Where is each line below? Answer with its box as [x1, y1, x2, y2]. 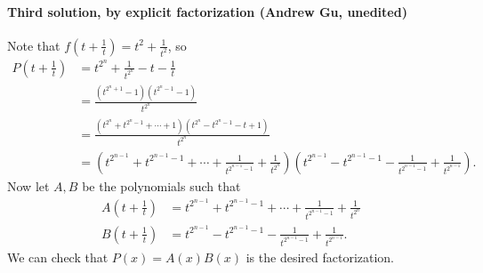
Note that [7, 36, 60, 54]
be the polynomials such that [82, 176, 241, 195]
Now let [7, 176, 50, 195]
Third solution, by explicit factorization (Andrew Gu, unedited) [7, 2, 407, 20]
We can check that [7, 248, 109, 267]
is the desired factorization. [246, 248, 395, 267]
